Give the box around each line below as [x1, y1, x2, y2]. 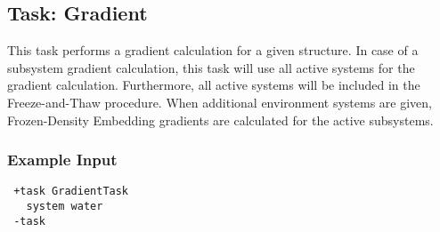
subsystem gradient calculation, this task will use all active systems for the [7, 58, 415, 76]
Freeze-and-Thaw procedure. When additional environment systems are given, [7, 92, 433, 111]
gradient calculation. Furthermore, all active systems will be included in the [7, 76, 420, 94]
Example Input [7, 148, 118, 171]
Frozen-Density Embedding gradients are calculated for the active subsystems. [7, 110, 434, 129]
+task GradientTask [13, 185, 129, 198]
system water [26, 200, 103, 213]
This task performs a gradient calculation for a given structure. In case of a [7, 41, 419, 60]
